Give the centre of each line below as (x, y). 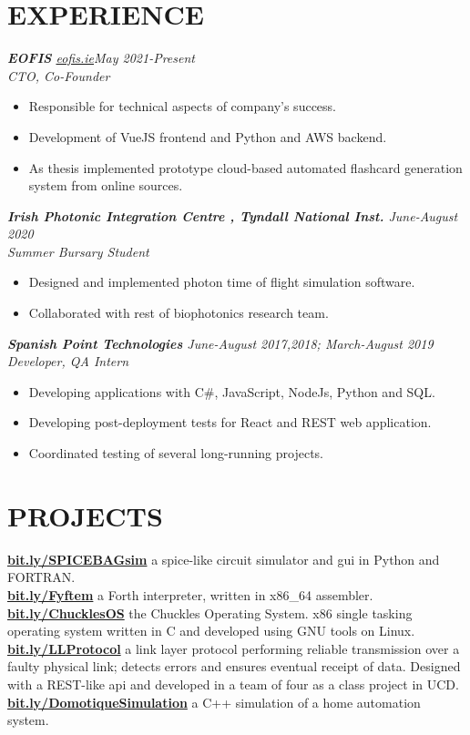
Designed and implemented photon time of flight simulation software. (222, 282)
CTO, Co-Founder (59, 75)
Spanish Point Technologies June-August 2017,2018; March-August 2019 (220, 343)
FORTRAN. (41, 577)
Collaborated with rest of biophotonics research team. (179, 313)
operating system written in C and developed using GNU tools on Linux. (211, 631)
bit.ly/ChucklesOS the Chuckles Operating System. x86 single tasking (210, 612)
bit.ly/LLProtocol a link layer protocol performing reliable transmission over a (234, 648)
